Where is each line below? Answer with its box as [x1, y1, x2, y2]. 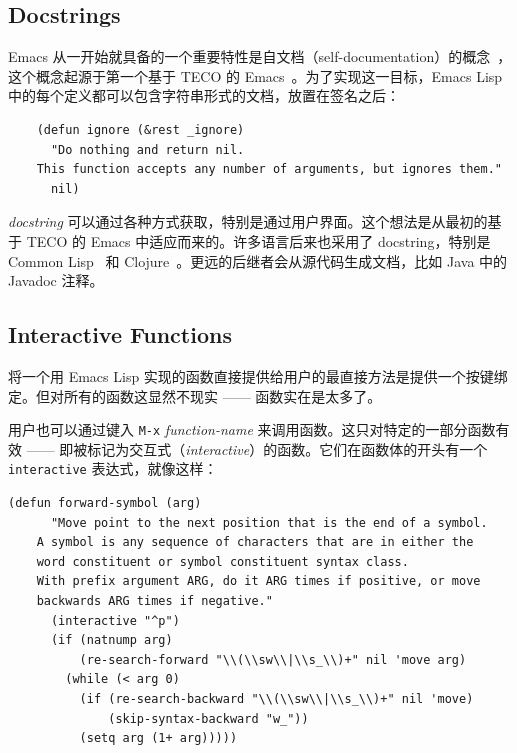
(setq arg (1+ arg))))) [79, 731, 238, 746]
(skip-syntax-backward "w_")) [108, 711, 309, 726]
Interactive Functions [8, 319, 232, 350]
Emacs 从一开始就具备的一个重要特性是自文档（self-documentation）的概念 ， [8, 46, 512, 67]
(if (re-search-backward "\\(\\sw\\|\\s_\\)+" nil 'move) [79, 691, 474, 706]
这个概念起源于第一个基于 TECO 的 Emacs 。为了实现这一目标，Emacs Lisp [8, 65, 503, 86]
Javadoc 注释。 [8, 270, 104, 291]
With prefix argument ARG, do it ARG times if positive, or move [36, 574, 481, 589]
